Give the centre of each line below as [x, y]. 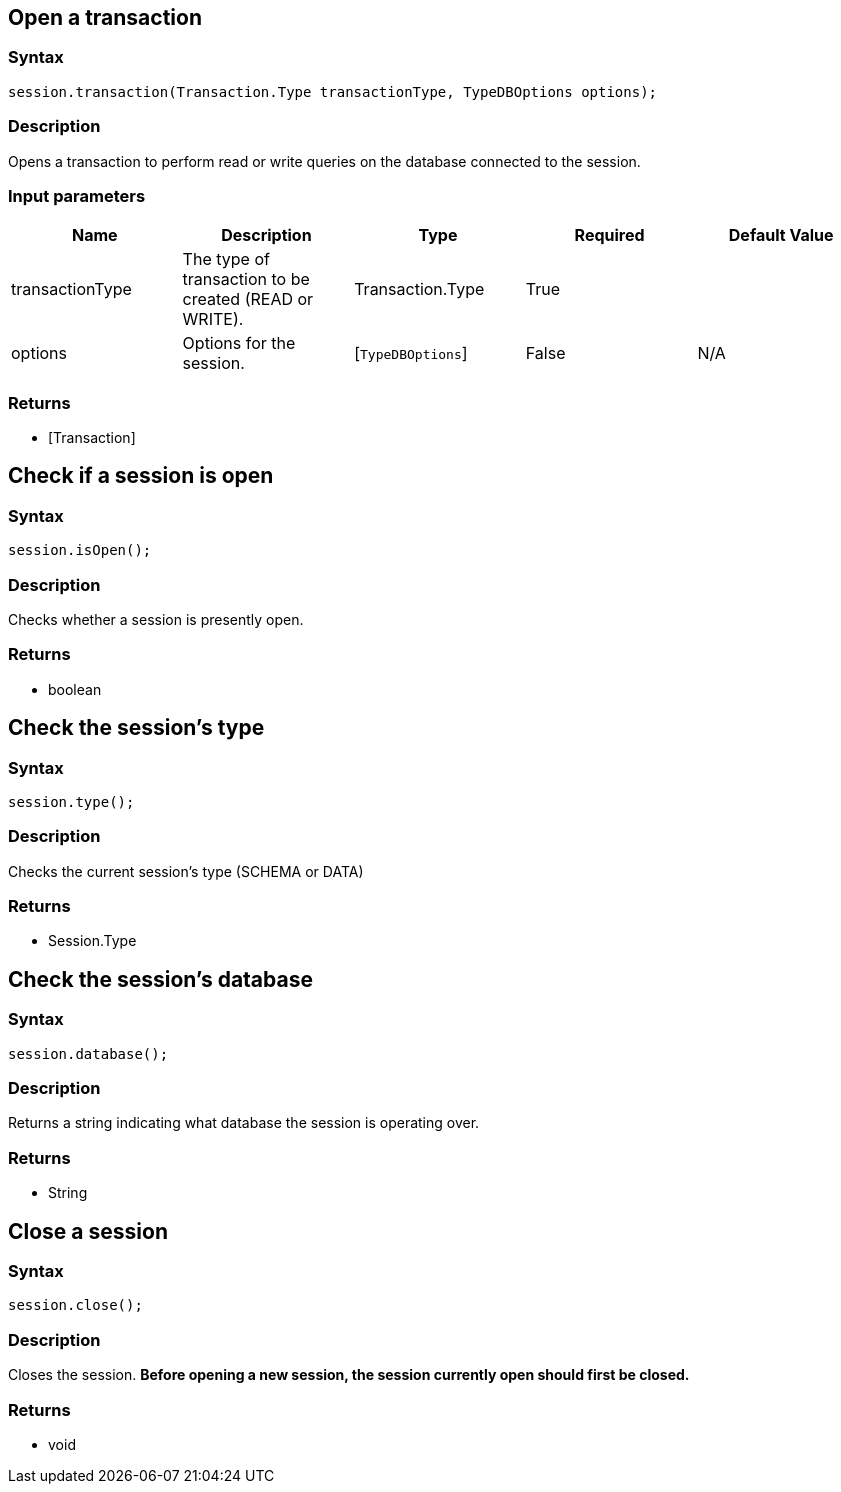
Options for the [239, 343]
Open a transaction [105, 17]
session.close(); [75, 1305]
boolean [75, 689]
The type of [226, 259]
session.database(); [88, 1053]
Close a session [88, 1231]
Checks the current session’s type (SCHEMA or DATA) [186, 871]
